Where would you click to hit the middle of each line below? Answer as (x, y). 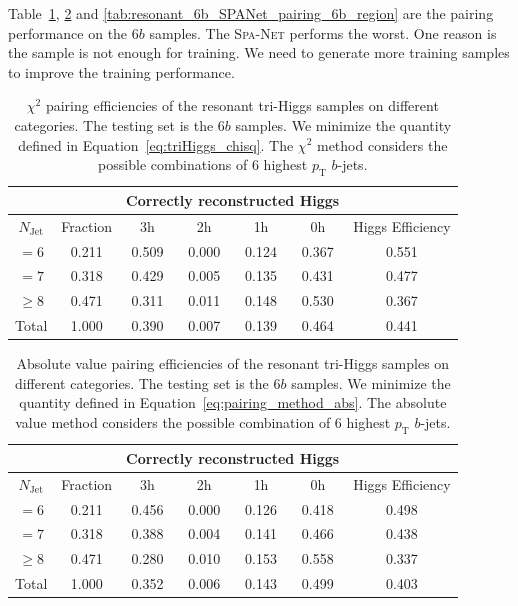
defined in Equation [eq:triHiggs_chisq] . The (156, 144)
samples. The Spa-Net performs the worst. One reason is (323, 32)
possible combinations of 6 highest (203, 164)
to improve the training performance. (121, 71)
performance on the (68, 32)
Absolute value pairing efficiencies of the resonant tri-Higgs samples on (233, 363)
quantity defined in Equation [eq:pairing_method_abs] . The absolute (233, 402)
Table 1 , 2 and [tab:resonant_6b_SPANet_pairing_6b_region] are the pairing (251, 13)
